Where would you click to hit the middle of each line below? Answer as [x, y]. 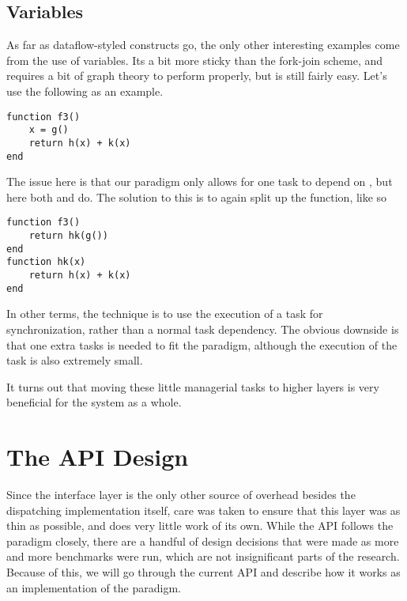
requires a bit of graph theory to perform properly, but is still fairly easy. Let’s [197, 76]
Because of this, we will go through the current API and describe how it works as [203, 571]
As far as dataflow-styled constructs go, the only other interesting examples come [203, 45]
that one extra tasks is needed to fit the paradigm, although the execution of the [202, 344]
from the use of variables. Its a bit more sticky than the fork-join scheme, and [195, 60]
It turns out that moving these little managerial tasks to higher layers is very [193, 386]
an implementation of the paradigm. [94, 587]
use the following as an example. [85, 91]
